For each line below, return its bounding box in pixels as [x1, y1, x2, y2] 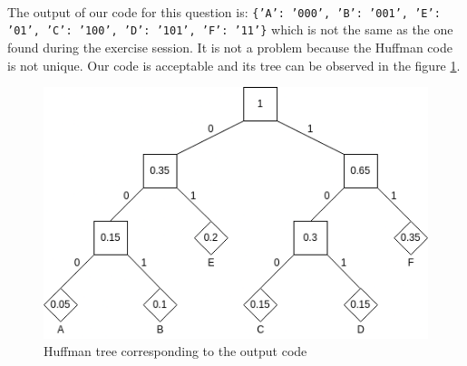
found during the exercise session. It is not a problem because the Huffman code [7, 37, 452, 56]
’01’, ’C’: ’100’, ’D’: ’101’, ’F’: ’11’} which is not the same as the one [7, 20, 453, 39]
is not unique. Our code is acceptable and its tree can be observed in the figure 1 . [7, 55, 461, 74]
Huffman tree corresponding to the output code [44, 342, 307, 361]
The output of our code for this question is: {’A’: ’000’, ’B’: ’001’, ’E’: [7, 2, 441, 21]
